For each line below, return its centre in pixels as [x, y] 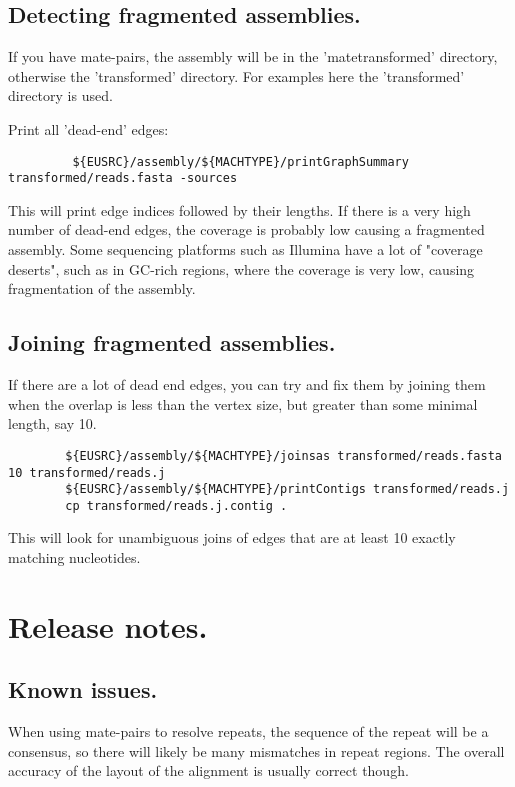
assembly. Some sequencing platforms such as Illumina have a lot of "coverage [245, 249]
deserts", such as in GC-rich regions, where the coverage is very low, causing [241, 268]
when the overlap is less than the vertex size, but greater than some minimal [243, 403]
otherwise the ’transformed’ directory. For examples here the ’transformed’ [236, 75]
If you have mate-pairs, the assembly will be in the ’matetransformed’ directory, [253, 56]
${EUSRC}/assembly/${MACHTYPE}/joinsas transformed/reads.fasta [283, 455]
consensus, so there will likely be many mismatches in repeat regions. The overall [256, 750]
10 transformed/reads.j [87, 472]
